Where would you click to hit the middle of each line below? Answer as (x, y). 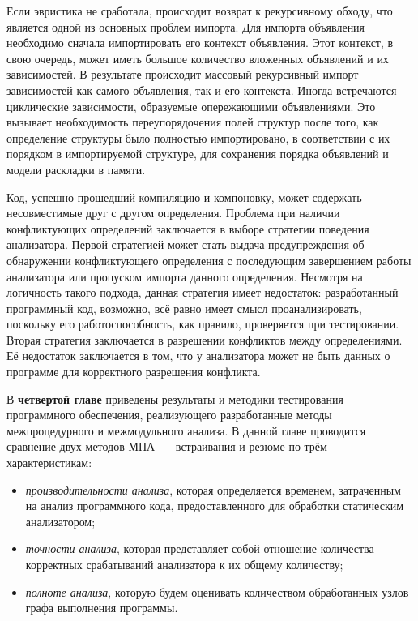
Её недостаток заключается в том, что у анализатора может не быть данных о (198, 355)
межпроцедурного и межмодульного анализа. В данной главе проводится (186, 430)
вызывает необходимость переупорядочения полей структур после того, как (193, 122)
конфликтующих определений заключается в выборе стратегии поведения (188, 228)
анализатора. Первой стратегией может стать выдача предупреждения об (186, 244)
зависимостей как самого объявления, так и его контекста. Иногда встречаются (202, 90)
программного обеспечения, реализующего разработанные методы (169, 415)
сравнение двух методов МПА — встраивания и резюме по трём (167, 446)
